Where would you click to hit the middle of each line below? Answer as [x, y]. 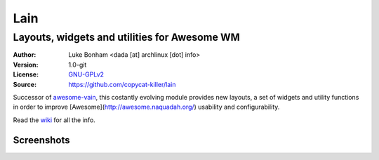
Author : [25, 55]
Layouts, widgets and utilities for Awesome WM [126, 37]
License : [26, 74]
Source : [25, 84]
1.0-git [78, 65]
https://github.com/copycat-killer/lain [122, 84]
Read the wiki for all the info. [54, 120]
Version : [26, 65]
